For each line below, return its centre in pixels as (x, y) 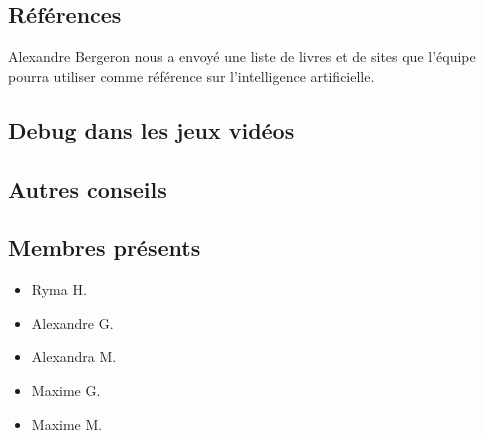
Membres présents (104, 247)
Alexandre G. (72, 322)
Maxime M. (67, 423)
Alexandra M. (74, 356)
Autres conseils (87, 188)
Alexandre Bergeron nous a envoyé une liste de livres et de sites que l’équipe (242, 56)
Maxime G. (66, 389)
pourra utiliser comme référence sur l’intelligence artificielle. (191, 75)
